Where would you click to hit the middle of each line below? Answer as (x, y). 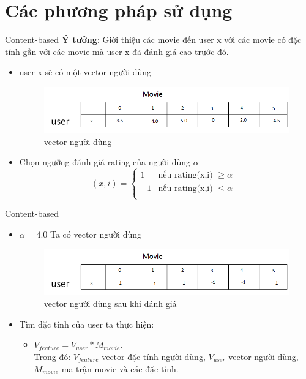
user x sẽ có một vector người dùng (85, 72)
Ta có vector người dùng (95, 234)
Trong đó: (52, 356)
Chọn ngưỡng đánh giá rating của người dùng (105, 162)
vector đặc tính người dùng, (154, 356)
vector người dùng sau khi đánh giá (110, 303)
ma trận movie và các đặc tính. (120, 368)
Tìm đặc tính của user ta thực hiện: (87, 324)
